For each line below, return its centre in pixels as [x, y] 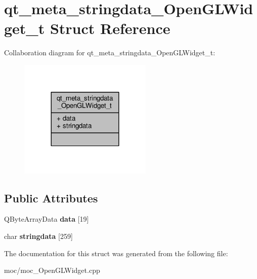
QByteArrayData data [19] [47, 219]
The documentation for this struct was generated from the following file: [116, 253]
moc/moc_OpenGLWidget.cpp [52, 270]
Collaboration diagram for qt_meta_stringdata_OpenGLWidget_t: [110, 53]
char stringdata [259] [38, 236]
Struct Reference [110, 28]
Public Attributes [51, 198]
